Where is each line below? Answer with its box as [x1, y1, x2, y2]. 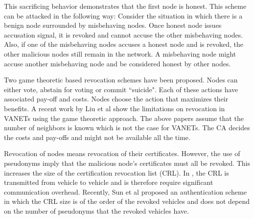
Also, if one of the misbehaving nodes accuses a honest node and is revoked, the [4, 39, 243, 49]
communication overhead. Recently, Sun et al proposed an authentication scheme [4, 186, 247, 197]
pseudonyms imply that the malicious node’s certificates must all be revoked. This [4, 158, 251, 168]
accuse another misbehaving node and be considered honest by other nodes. [4, 58, 231, 68]
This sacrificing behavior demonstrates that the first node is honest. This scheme [4, 1, 247, 11]
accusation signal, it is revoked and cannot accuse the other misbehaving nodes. [4, 29, 243, 40]
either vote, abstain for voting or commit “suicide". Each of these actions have [4, 84, 238, 94]
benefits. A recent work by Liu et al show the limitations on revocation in [4, 103, 225, 113]
